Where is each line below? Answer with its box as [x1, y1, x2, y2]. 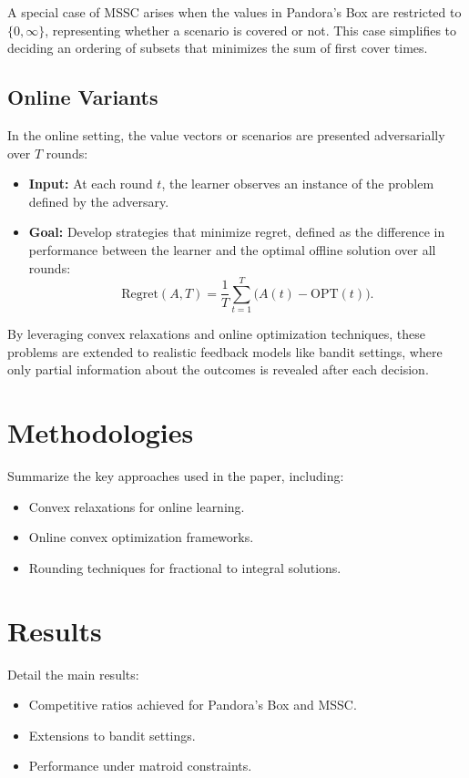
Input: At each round [28, 174, 153, 193]
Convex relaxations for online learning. [28, 496, 245, 516]
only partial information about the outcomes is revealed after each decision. [7, 360, 429, 379]
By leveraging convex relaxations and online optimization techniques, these [7, 324, 426, 343]
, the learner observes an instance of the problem [161, 174, 434, 193]
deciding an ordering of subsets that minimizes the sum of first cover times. [7, 38, 428, 57]
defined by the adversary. [28, 191, 169, 210]
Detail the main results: [7, 664, 139, 683]
